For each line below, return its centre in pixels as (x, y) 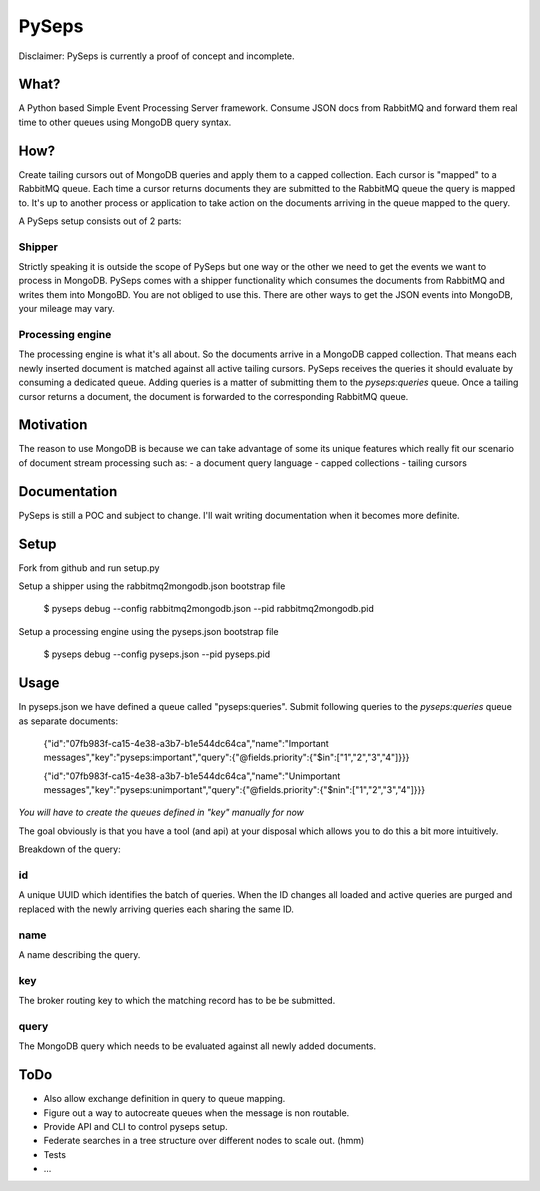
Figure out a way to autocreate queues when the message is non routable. (196, 1112)
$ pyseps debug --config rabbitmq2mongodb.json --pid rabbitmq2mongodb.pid (208, 609)
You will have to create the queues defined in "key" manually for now (161, 812)
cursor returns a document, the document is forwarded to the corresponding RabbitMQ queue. (213, 396)
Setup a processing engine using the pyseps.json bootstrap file (148, 631)
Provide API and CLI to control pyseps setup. (136, 1126)
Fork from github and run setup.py (89, 567)
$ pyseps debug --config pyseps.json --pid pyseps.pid (156, 654)
